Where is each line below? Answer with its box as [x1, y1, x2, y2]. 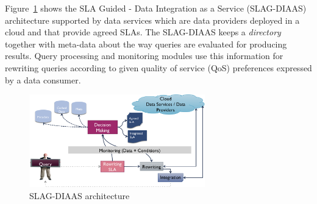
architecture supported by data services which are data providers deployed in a [5, 13, 300, 26]
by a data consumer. [5, 73, 81, 86]
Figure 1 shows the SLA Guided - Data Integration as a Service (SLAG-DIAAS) [5, 2, 307, 14]
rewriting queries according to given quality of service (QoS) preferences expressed [5, 61, 312, 74]
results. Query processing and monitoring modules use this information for [5, 49, 283, 62]
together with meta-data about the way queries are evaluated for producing [5, 37, 287, 50]
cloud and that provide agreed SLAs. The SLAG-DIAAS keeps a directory [5, 26, 281, 38]
